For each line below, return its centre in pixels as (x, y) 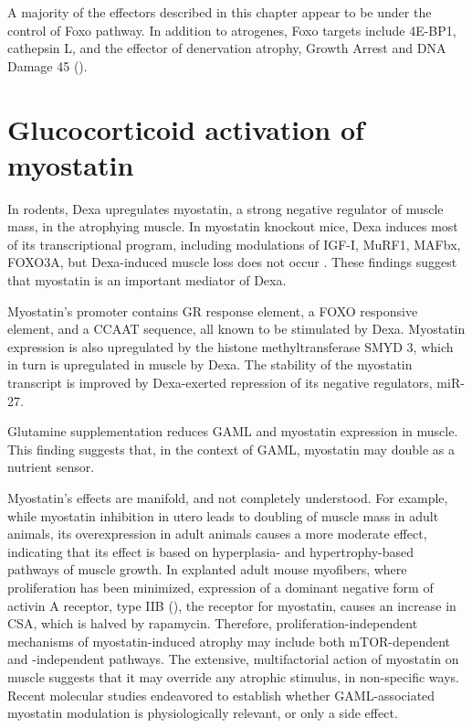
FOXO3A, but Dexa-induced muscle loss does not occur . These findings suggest (232, 262)
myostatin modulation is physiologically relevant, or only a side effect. (203, 713)
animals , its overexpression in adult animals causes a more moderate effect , (217, 534)
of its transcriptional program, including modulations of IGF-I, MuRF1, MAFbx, (234, 244)
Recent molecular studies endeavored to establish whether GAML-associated (221, 695)
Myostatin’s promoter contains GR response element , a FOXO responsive (213, 310)
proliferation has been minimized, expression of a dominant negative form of (220, 587)
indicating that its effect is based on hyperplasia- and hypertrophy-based (211, 551)
